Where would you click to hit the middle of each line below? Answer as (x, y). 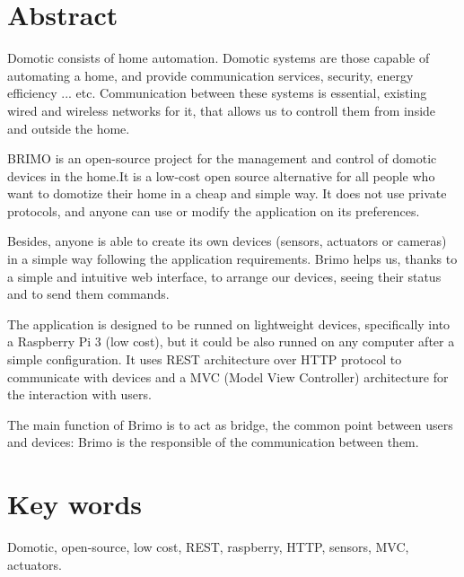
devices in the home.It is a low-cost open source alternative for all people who (221, 175)
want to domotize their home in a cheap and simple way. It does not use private (227, 193)
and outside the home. (69, 128)
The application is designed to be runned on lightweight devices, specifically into (229, 323)
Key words (75, 504)
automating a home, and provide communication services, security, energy (210, 75)
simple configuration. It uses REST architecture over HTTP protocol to (205, 359)
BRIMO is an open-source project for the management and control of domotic (222, 158)
